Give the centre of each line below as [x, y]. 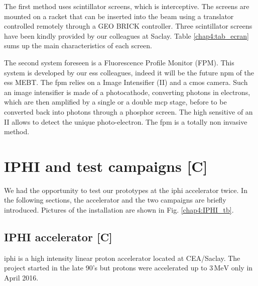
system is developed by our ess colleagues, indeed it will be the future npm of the [129, 72]
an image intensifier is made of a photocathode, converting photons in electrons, [127, 92]
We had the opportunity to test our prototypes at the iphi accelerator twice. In [126, 190]
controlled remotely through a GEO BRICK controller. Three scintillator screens [128, 26]
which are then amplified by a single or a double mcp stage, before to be [115, 102]
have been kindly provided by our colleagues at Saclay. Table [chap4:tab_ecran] [126, 35]
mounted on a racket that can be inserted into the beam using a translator [119, 16]
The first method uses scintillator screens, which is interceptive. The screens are [127, 6]
